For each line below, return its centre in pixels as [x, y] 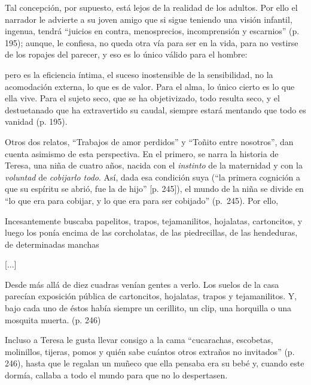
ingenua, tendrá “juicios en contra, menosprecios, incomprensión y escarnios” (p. [152, 31]
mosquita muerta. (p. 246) [53, 319]
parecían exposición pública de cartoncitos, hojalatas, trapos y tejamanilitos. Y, [151, 296]
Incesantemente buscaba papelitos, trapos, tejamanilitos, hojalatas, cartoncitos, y [154, 220]
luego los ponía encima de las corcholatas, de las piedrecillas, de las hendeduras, [151, 232]
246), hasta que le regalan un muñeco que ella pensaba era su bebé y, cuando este [155, 363]
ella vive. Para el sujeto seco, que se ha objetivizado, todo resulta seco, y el [142, 98]
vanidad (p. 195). [36, 121]
